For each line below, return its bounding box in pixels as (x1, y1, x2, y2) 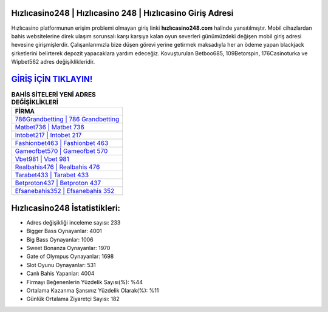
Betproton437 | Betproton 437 (15, 179, 101, 188)
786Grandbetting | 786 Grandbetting (15, 115, 120, 124)
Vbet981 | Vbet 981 (15, 155, 70, 163)
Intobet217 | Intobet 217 (15, 131, 82, 140)
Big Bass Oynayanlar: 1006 (26, 236, 94, 243)
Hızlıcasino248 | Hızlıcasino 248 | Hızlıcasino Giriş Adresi (11, 8, 234, 18)
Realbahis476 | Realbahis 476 (15, 163, 100, 171)
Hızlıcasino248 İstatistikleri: (11, 203, 121, 213)
